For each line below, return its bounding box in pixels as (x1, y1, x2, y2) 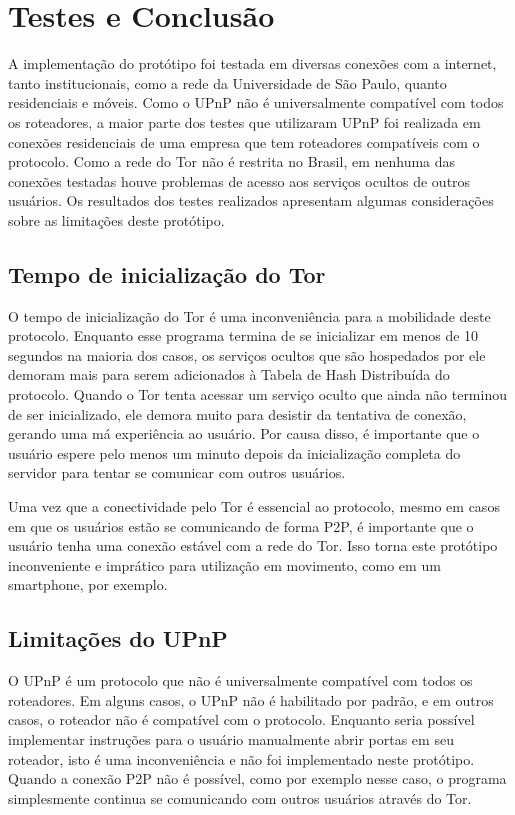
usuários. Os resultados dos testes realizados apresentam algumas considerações (8, 190, 494, 211)
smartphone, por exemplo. (8, 574, 168, 595)
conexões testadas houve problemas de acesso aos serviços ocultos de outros (8, 170, 471, 191)
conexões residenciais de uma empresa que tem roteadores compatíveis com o (8, 131, 480, 152)
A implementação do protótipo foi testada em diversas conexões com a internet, (8, 53, 497, 74)
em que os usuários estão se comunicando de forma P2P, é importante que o (8, 515, 474, 536)
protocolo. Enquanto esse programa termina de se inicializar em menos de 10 (8, 325, 479, 346)
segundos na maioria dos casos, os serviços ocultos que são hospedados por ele (8, 344, 486, 365)
